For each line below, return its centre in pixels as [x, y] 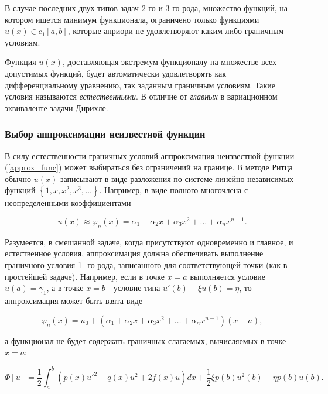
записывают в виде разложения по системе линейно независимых [177, 178]
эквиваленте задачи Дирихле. [57, 107]
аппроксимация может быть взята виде [74, 300]
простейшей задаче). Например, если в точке [85, 276]
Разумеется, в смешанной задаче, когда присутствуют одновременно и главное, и [149, 241]
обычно [18, 178]
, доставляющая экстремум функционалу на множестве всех [170, 62]
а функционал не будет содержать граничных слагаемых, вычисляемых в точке [146, 340]
